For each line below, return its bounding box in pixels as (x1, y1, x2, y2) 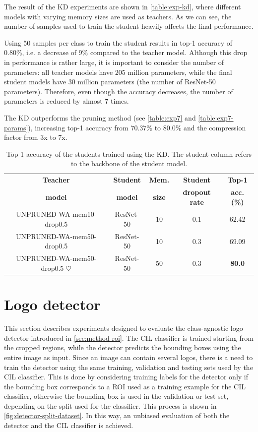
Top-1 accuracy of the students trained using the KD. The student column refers (6, 148, 252, 159)
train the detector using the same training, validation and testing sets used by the (4, 362, 253, 372)
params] (4, 122, 28, 132)
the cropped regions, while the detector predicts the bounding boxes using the (4, 342, 241, 353)
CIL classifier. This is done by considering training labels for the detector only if (4, 371, 249, 382)
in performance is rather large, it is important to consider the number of (4, 57, 224, 67)
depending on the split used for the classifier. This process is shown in (4, 400, 217, 411)
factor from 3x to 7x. (4, 132, 67, 142)
